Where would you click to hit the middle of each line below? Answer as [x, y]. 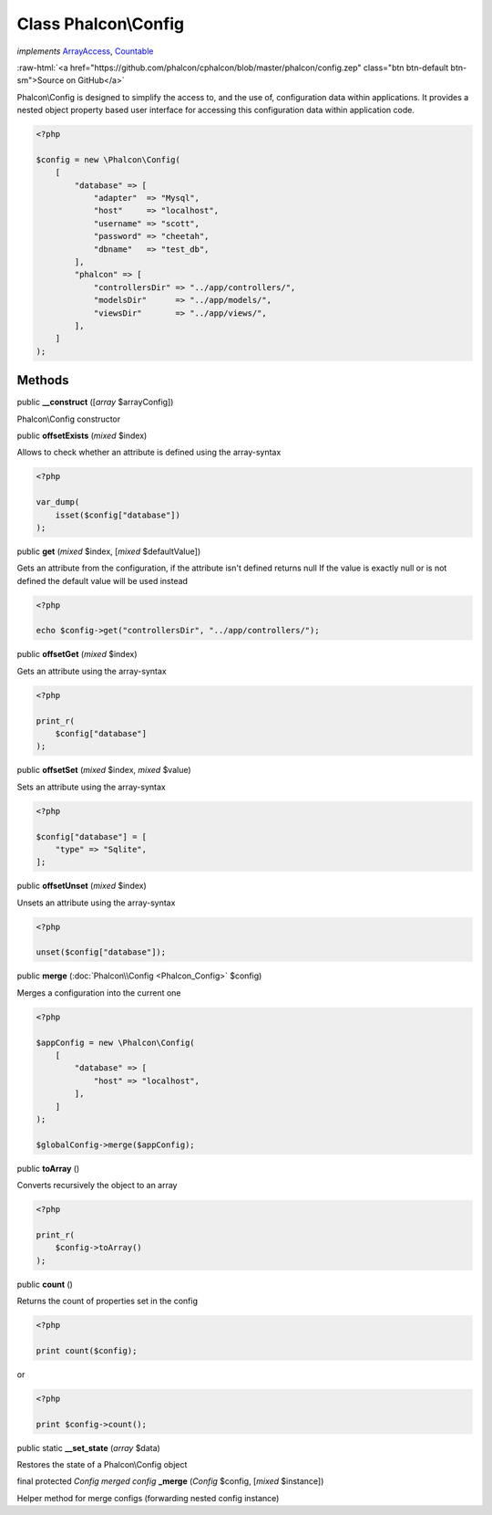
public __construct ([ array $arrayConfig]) [95, 402]
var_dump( [58, 502]
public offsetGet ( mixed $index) [77, 654]
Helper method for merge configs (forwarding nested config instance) [148, 1498]
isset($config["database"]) [118, 515]
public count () [45, 1284]
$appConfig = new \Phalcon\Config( [115, 1042]
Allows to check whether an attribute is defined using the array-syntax [149, 453]
